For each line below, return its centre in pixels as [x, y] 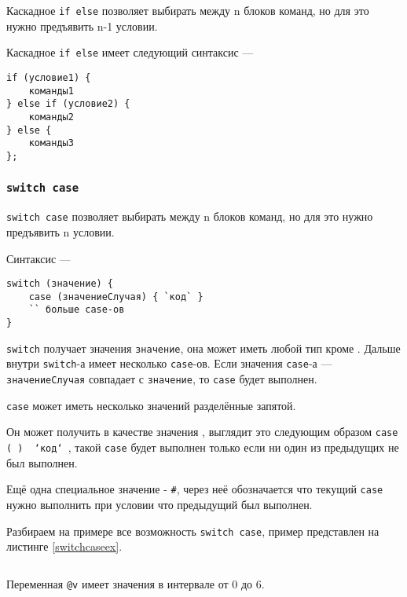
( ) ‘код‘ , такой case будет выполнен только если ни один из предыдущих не [203, 447]
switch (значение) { [60, 284]
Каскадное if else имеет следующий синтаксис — [130, 52]
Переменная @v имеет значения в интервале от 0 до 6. [136, 583]
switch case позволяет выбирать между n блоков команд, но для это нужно [190, 216]
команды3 [51, 143]
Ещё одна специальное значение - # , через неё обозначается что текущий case [195, 489]
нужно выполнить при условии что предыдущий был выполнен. [159, 504]
